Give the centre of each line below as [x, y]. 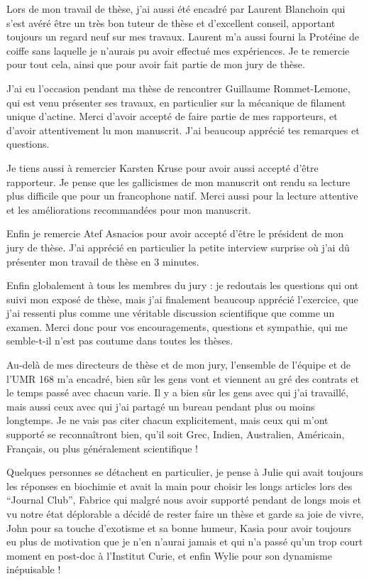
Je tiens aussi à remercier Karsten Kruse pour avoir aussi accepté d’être [163, 167]
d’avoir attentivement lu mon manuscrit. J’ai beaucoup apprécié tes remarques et [183, 130]
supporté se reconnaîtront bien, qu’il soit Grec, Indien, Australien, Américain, [176, 434]
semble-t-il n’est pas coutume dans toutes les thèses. [120, 341]
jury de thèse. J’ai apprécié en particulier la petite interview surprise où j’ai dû [178, 247]
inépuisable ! [34, 569]
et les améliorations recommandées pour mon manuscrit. [129, 209]
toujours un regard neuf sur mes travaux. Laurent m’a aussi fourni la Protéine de [183, 37]
